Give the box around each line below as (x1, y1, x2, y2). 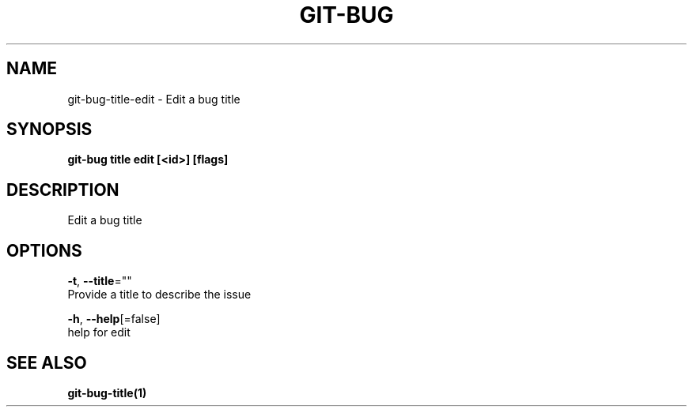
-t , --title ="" (67, 274, 132, 288)
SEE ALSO (6, 352, 87, 373)
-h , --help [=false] (67, 312, 161, 326)
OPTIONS (6, 240, 82, 261)
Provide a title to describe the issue (67, 287, 252, 302)
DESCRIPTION (6, 179, 119, 200)
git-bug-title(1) (67, 385, 147, 400)
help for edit (67, 325, 131, 340)
